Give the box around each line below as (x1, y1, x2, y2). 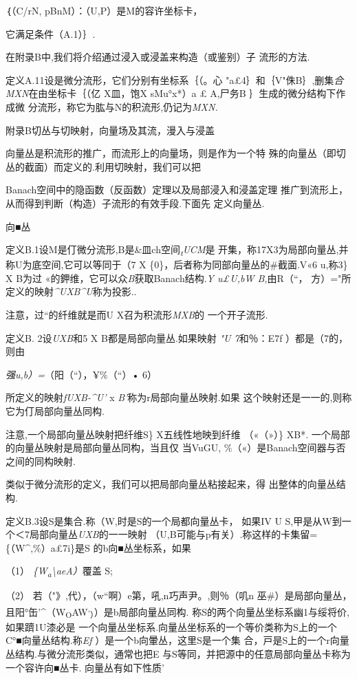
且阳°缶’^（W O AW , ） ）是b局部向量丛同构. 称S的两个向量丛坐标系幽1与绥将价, (6, 603, 349, 621)
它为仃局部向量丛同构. (6, 404, 105, 418)
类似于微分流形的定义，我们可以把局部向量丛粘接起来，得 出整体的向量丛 (6, 477, 336, 491)
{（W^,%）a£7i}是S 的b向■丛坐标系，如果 (6, 540, 191, 554)
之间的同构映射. (6, 453, 76, 468)
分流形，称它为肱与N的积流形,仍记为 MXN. (28, 99, 218, 114)
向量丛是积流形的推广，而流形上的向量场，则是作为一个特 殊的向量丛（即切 (6, 146, 346, 160)
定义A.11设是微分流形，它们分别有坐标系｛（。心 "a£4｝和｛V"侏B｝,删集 (6, 72, 334, 87)
